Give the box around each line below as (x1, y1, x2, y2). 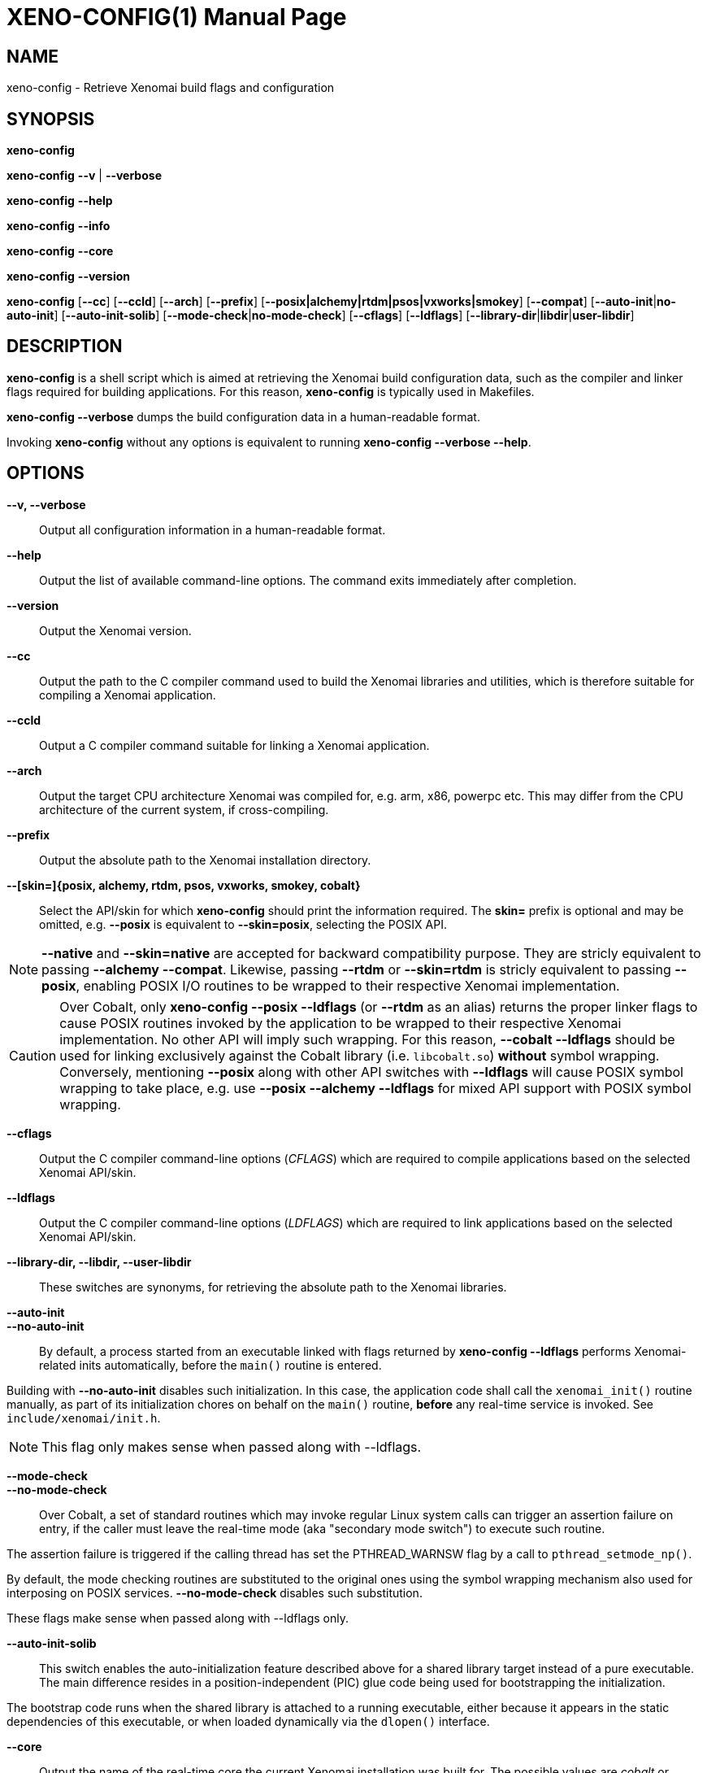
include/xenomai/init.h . (7, 1410, 161, 1425)
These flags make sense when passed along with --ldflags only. (7, 1610, 349, 1625)
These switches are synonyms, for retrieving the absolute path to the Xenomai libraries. (39, 1279, 507, 1294)
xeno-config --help (7, 194, 113, 208)
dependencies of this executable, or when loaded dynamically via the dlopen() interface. (7, 1714, 490, 1728)
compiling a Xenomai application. (39, 687, 216, 702)
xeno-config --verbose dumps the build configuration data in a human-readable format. (7, 409, 480, 424)
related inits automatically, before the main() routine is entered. (39, 1357, 382, 1372)
